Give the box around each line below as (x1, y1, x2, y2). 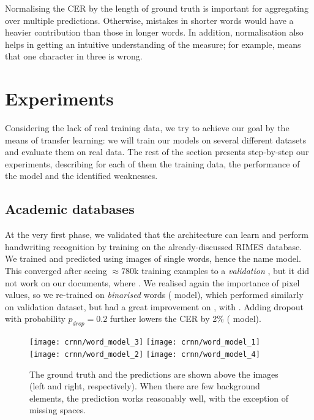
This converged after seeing (5, 264, 107, 277)
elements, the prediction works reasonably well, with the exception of (29, 391, 289, 404)
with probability (5, 312, 65, 325)
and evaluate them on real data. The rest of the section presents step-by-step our (5, 145, 309, 158)
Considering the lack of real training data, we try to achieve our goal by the (5, 121, 290, 134)
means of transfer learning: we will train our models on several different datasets (5, 133, 307, 146)
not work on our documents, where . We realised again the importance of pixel (5, 276, 300, 289)
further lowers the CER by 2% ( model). (110, 312, 261, 325)
